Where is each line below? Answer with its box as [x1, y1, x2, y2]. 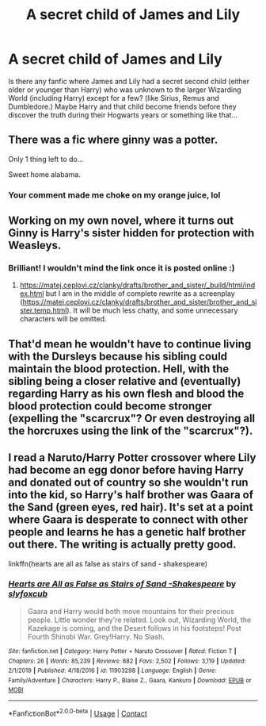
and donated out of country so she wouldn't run [8, 476, 249, 490]
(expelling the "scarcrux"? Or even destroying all [8, 411, 256, 425]
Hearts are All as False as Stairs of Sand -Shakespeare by [8, 578, 237, 590]
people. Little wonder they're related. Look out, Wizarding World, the [27, 615, 252, 624]
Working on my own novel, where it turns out [8, 214, 234, 228]
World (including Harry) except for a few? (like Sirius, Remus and [8, 93, 219, 102]
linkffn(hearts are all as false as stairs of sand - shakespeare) [8, 559, 208, 568]
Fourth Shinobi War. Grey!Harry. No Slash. [27, 632, 165, 641]
